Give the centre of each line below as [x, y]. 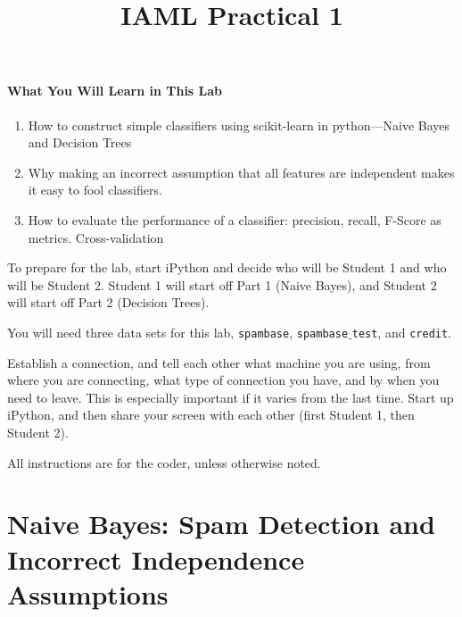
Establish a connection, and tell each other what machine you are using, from [219, 362]
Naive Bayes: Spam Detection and [221, 524]
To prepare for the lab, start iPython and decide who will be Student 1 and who [227, 267]
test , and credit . [402, 332]
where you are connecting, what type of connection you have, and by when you [223, 380]
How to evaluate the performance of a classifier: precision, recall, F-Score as [235, 219]
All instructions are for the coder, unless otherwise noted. [164, 462]
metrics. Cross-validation [96, 237]
